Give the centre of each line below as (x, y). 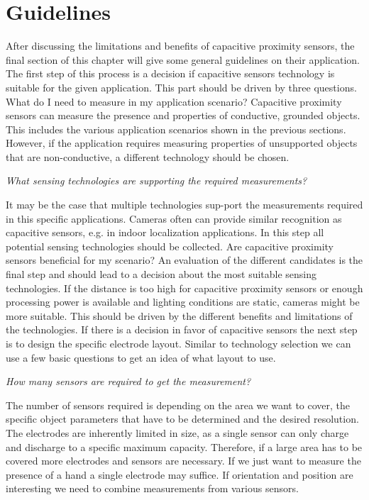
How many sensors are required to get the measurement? (128, 381)
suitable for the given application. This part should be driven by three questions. (181, 87)
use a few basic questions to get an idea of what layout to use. (141, 357)
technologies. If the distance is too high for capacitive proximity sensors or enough (184, 288)
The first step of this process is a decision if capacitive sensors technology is (170, 73)
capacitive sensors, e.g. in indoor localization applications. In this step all (165, 232)
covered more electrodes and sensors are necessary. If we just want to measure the (183, 461)
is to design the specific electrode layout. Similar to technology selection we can (178, 343)
